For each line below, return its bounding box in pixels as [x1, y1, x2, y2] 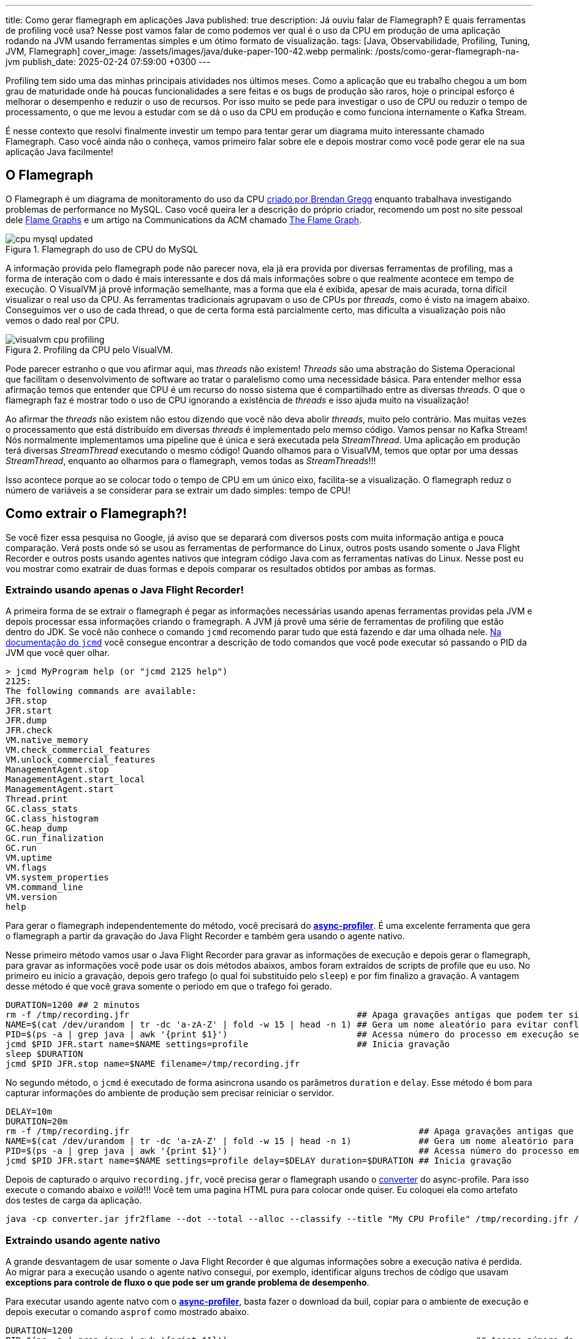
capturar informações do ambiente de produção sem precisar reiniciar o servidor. [6, 1088, 335, 1099]
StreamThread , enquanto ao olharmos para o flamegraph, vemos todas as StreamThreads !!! [6, 455, 376, 466]
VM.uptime [6, 853, 52, 863]
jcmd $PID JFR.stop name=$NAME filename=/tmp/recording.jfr [6, 1059, 300, 1069]
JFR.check [6, 725, 52, 736]
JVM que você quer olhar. [6, 647, 110, 658]
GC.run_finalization [6, 833, 104, 844]
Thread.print [6, 794, 68, 804]
